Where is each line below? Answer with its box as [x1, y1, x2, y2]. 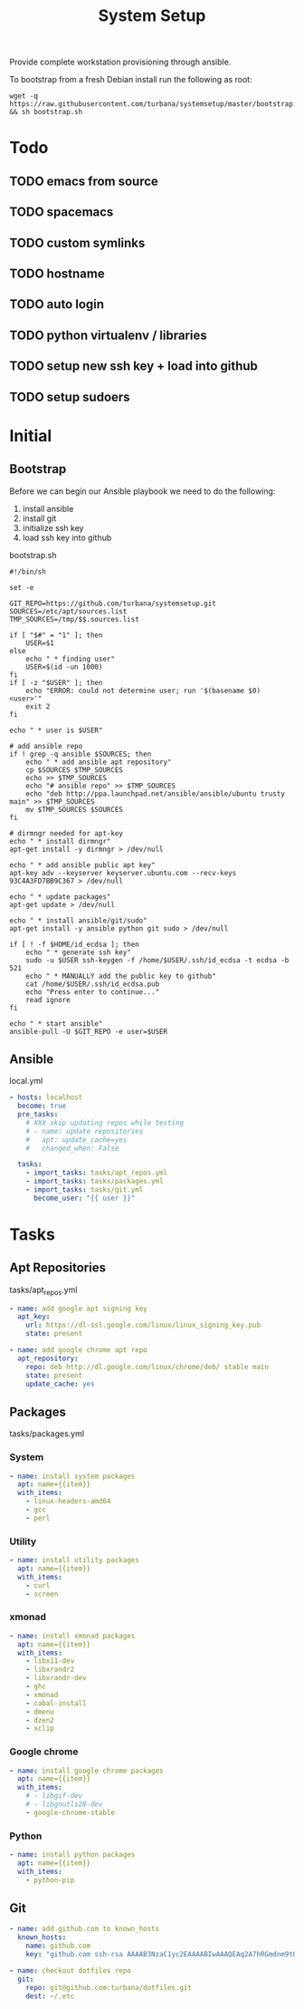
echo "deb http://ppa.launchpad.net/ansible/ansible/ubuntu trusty [25, 789, 285, 798]
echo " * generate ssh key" [25, 948, 131, 957]
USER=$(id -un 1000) [25, 662, 103, 671]
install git [22, 513, 57, 524]
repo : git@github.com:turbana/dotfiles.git [25, 1983, 193, 1992]
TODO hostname [9, 266, 106, 281]
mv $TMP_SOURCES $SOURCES [25, 805, 124, 814]
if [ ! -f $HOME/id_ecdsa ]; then [9, 940, 140, 949]
